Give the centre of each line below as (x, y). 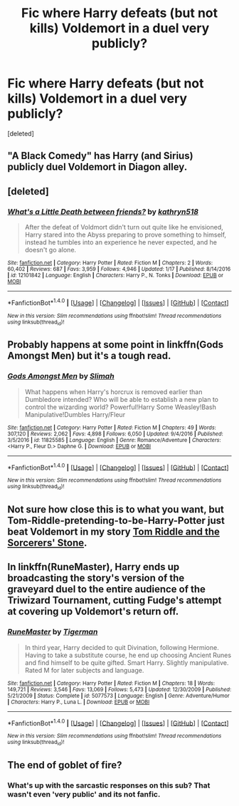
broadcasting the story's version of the (96, 578)
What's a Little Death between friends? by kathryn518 (103, 212)
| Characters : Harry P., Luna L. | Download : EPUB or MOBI (79, 702)
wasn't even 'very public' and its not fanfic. (84, 795)
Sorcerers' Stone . (47, 543)
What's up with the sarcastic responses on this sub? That (109, 785)
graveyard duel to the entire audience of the (107, 589)
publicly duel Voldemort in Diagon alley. (97, 167)
